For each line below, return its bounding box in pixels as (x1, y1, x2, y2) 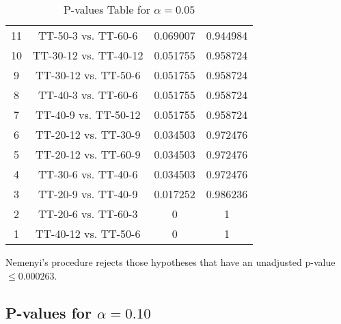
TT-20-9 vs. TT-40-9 (38, 186, 138, 202)
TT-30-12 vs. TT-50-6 (36, 67, 141, 83)
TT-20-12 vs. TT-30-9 (36, 126, 141, 142)
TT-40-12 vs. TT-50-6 (36, 226, 141, 241)
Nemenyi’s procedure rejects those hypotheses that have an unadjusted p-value (5, 255, 336, 269)
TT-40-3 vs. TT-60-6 (38, 87, 138, 103)
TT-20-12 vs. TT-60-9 (36, 146, 141, 162)
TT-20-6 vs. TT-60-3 (38, 206, 138, 221)
